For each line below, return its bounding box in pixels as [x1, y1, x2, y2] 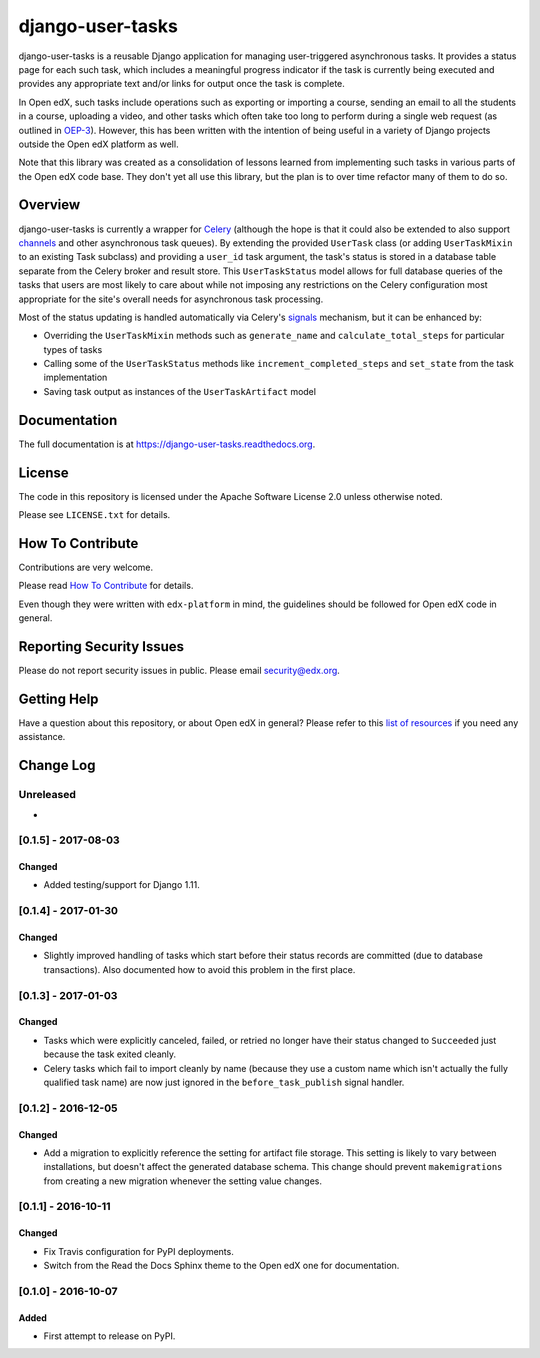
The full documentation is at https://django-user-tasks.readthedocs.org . [18, 438, 316, 450]
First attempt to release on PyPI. [43, 1330, 176, 1342]
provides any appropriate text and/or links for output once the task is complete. [18, 78, 345, 90]
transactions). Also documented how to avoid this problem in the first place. [43, 963, 356, 975]
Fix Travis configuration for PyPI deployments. [43, 1245, 234, 1257]
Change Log [18, 757, 96, 774]
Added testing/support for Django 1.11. [43, 879, 200, 891]
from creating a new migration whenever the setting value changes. [43, 1175, 322, 1187]
